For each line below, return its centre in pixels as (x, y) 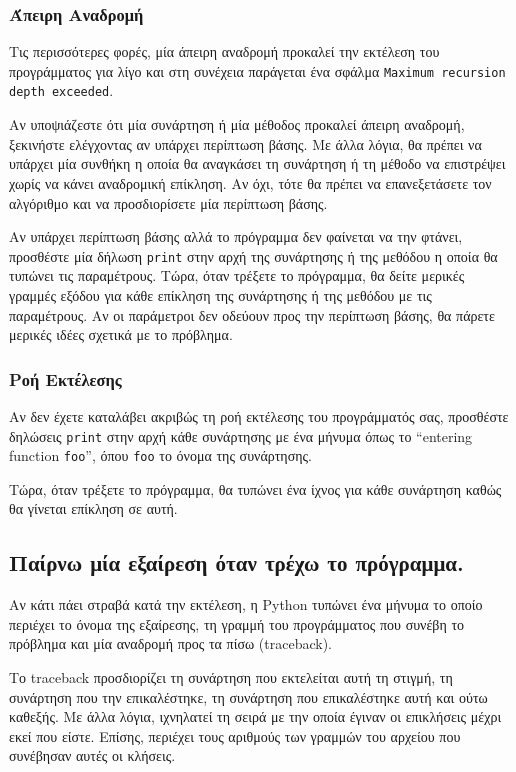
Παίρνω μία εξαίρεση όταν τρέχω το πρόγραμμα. (236, 562)
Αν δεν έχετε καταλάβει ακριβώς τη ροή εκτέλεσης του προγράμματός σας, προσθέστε (259, 415)
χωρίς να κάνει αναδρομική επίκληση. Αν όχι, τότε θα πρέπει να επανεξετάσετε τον (250, 182)
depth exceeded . (61, 90)
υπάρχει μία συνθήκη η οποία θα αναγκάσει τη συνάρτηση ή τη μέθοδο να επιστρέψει (257, 163)
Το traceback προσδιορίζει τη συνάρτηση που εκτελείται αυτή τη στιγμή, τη (231, 677)
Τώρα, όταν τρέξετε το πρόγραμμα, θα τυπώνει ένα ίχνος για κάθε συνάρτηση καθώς (255, 488)
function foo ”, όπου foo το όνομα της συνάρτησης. (160, 455)
